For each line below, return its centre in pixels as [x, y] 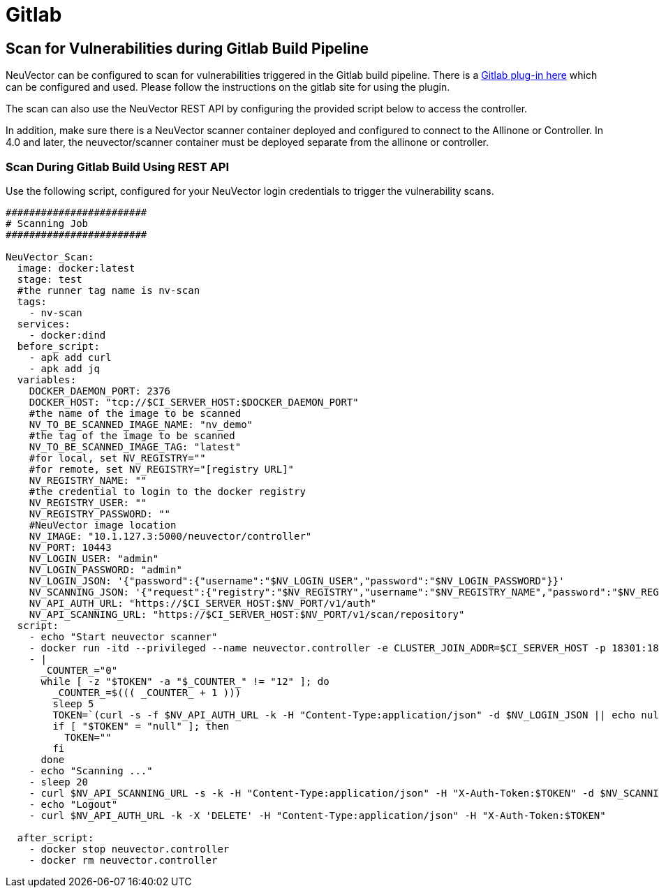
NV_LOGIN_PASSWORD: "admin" [105, 569]
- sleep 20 [59, 782]
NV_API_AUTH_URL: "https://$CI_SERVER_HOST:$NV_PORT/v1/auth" [203, 603]
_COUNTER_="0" [79, 670]
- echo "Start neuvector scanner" [123, 636]
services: [44, 324]
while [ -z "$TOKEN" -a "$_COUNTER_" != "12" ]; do [185, 681]
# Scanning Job [47, 223]
